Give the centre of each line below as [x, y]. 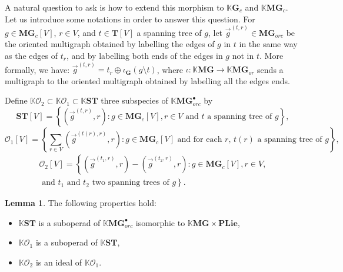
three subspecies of [134, 100]
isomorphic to [160, 222]
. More [272, 56]
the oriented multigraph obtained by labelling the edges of [110, 44]
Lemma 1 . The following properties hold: [81, 203]
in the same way [268, 44]
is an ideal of [59, 262]
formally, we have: [37, 69]
